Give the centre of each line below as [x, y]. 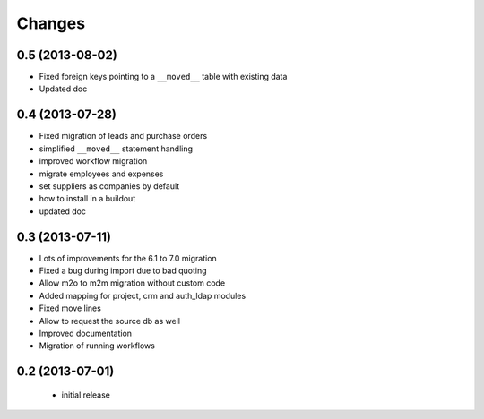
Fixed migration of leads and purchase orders [123, 136]
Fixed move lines [70, 308]
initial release [86, 395]
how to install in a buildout [87, 199]
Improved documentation [86, 333]
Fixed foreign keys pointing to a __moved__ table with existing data [163, 77]
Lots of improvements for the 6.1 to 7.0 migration [128, 258]
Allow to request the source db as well [110, 321]
